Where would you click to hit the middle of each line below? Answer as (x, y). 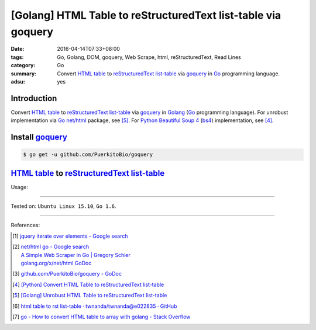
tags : (17, 57)
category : (23, 65)
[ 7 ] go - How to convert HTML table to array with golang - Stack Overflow (102, 317)
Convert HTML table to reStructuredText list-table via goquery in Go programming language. (169, 74)
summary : (24, 74)
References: (25, 225)
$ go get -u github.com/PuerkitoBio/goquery (88, 154)
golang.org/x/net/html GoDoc (56, 263)
